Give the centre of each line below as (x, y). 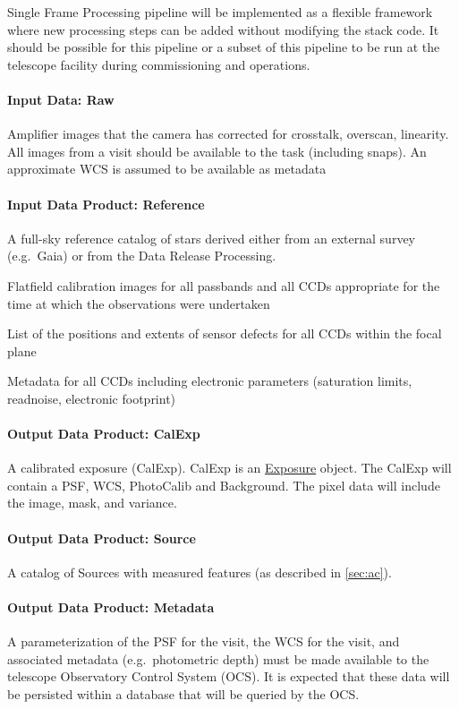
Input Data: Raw (61, 99)
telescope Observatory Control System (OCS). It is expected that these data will (229, 676)
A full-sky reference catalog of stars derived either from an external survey (211, 238)
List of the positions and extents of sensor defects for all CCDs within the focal (225, 333)
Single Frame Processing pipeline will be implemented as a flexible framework (220, 12)
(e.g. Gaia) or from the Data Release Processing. (142, 256)
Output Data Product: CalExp (104, 434)
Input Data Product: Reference (106, 204)
